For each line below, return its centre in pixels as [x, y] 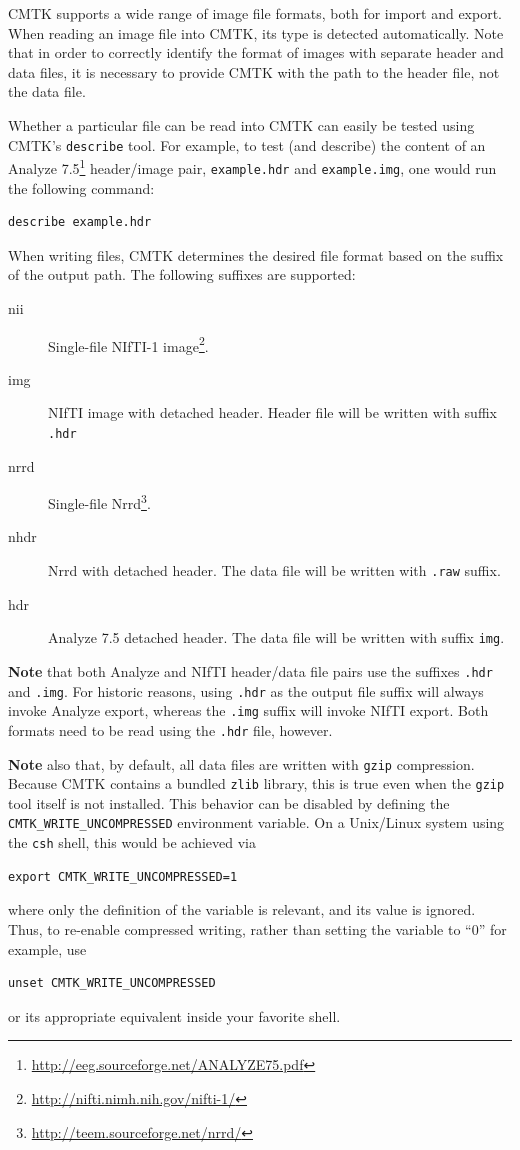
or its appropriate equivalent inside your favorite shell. [174, 1015]
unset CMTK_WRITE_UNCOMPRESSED [112, 983]
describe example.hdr [80, 222]
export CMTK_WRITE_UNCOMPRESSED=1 [123, 876]
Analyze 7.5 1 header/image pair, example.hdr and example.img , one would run [252, 166]
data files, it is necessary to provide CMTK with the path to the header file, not [254, 71]
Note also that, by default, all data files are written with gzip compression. [241, 763]
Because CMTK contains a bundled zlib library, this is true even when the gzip [256, 783]
